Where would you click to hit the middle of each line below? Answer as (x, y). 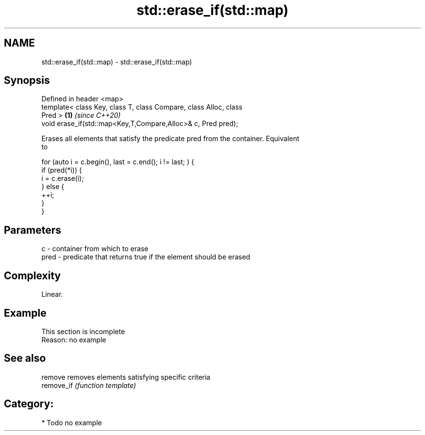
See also (25, 358)
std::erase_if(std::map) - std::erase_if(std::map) (117, 62)
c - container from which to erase (95, 249)
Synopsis (27, 81)
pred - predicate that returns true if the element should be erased (146, 257)
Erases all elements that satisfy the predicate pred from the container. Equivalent (170, 139)
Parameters (33, 230)
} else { (53, 187)
